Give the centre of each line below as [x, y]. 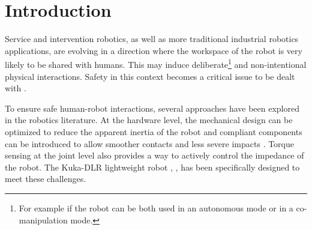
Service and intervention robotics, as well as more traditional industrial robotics [152, 39]
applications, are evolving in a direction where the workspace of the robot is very [154, 50]
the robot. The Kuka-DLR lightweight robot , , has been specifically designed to [152, 167]
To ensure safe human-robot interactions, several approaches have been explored [152, 108]
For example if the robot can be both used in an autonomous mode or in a [156, 207]
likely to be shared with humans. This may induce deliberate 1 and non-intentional [156, 63]
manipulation [43, 219]
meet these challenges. [46, 179]
